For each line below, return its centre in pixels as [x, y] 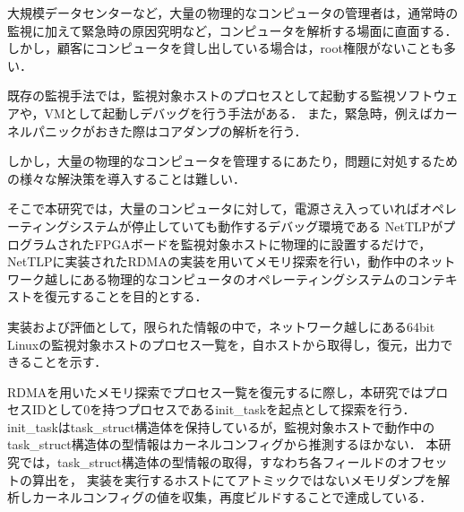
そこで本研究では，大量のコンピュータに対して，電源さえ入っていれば [213, 208]
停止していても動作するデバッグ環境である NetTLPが [287, 226]
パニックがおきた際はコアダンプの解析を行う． [169, 130]
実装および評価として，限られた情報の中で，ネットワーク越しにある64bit [221, 326]
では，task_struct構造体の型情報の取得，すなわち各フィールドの [208, 462]
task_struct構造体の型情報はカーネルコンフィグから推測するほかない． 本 [223, 444]
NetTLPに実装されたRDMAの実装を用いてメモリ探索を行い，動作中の [213, 261]
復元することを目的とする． [126, 296]
